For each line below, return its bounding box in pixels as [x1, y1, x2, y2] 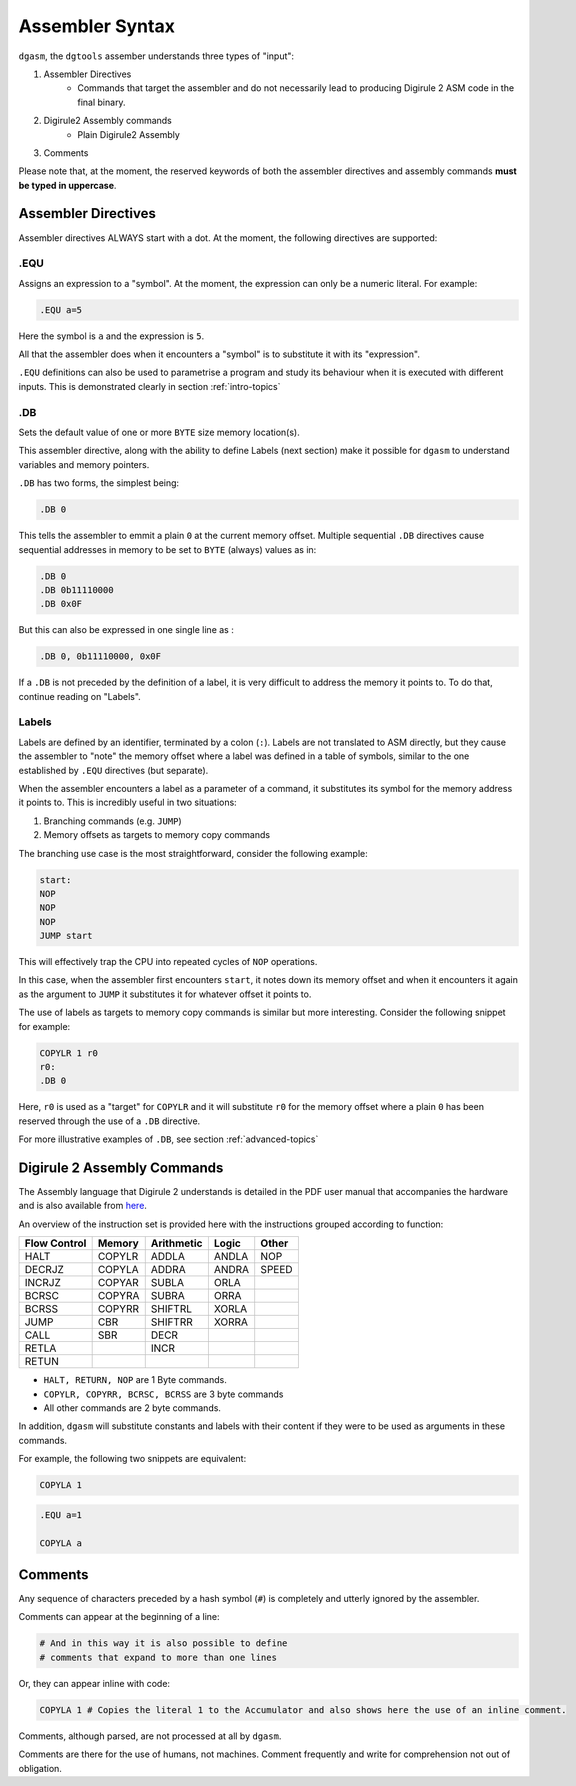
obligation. [18, 1762, 62, 1774]
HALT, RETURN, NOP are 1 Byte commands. [43, 1374, 227, 1386]
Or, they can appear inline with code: [18, 1677, 170, 1689]
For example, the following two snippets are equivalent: [18, 1453, 247, 1465]
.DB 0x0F [39, 598, 83, 610]
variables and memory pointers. [18, 458, 150, 470]
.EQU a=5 [39, 304, 83, 315]
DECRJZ [24, 1263, 65, 1277]
